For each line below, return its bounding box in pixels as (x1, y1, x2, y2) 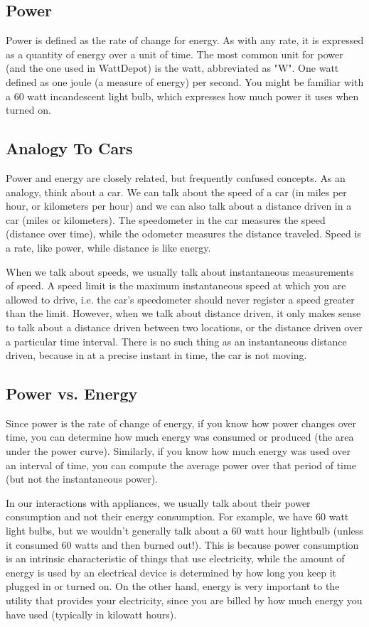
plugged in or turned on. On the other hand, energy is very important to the (6, 579, 340, 594)
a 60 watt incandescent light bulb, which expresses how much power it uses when (6, 88, 359, 103)
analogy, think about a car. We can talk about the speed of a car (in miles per (6, 184, 347, 199)
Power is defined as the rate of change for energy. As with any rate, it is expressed (6, 33, 364, 48)
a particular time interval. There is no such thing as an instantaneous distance (6, 333, 347, 348)
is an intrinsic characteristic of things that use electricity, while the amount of (6, 551, 345, 566)
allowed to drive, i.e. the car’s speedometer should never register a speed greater (6, 291, 355, 306)
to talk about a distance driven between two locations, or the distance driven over (6, 319, 363, 334)
